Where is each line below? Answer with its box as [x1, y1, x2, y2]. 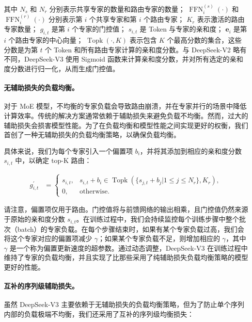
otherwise [79, 188, 108, 195]
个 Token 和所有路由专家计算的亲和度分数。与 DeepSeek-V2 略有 [45, 44, 247, 54]
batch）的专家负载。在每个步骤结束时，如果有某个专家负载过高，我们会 [17, 224, 244, 234]
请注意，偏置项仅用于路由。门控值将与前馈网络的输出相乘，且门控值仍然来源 [4, 204, 248, 214]
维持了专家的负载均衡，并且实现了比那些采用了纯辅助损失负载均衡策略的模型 [4, 252, 248, 262]
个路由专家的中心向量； [8, 35, 83, 45]
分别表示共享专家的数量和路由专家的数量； [49, 3, 185, 14]
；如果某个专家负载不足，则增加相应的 [97, 233, 220, 243]
